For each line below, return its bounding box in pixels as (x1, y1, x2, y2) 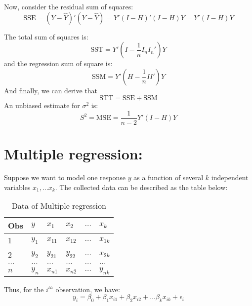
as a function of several (133, 172, 204, 183)
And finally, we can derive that (4, 85, 98, 95)
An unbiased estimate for (4, 100, 80, 111)
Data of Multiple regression (11, 200, 106, 212)
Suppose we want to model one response (4, 172, 126, 183)
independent (211, 172, 249, 183)
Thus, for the (4, 284, 44, 294)
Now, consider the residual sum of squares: (4, 1, 133, 11)
